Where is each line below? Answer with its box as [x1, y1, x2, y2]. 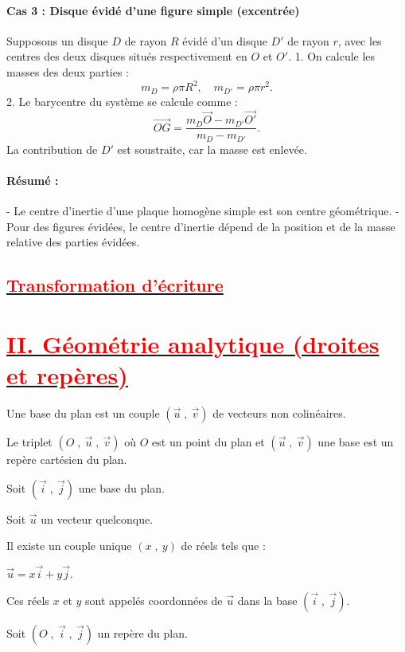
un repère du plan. [97, 625, 188, 642]
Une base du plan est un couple [6, 405, 160, 422]
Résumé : [6, 172, 59, 189]
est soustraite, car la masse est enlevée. [117, 140, 307, 157]
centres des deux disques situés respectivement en [6, 48, 247, 65]
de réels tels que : [181, 537, 266, 554]
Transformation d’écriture [6, 273, 224, 297]
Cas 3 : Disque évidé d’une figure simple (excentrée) [6, 2, 300, 18]
